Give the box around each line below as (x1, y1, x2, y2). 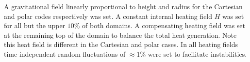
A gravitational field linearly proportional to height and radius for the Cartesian (4, 1, 243, 11)
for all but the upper (4, 20, 66, 31)
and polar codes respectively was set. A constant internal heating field (4, 11, 213, 21)
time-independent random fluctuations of (4, 48, 126, 59)
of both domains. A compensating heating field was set (82, 20, 246, 31)
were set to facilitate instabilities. (148, 48, 247, 59)
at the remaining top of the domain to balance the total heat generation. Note (4, 30, 237, 40)
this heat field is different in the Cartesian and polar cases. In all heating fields (4, 39, 238, 49)
